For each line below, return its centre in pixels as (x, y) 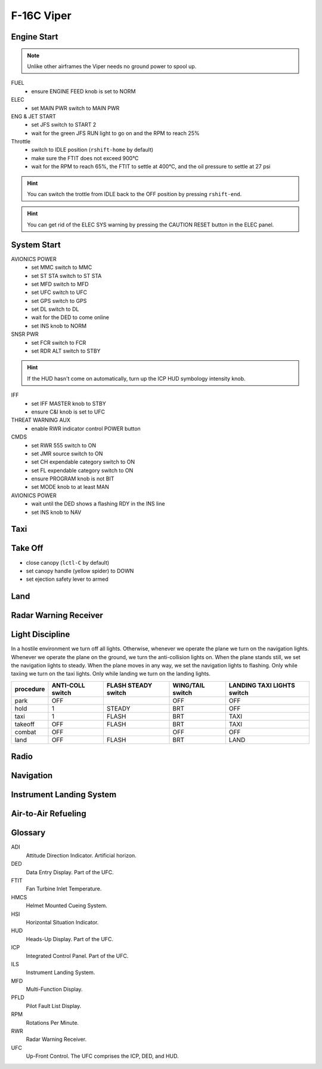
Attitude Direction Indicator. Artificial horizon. (81, 855)
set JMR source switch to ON (67, 454)
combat (25, 732)
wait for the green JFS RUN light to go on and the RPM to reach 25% (115, 133)
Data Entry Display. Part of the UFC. (70, 872)
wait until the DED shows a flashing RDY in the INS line (98, 504)
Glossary (28, 833)
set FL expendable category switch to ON (82, 470)
